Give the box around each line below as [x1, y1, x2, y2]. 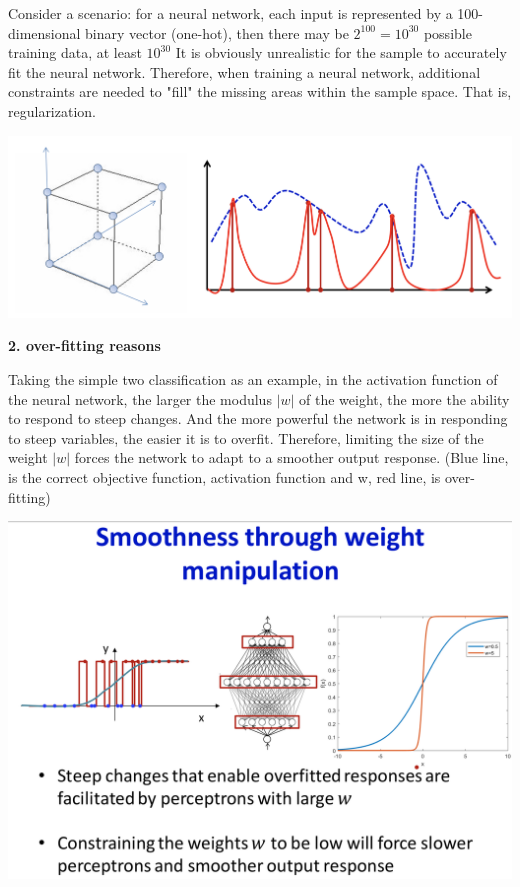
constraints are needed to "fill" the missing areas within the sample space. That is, [8, 81, 512, 102]
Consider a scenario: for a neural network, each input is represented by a [8, 3, 453, 23]
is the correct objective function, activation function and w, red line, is [8, 467, 441, 487]
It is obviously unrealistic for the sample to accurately [175, 42, 507, 63]
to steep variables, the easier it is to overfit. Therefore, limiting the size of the [8, 427, 484, 448]
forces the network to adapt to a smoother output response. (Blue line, [74, 447, 509, 468]
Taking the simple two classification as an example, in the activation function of [8, 369, 498, 390]
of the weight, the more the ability [299, 388, 510, 409]
